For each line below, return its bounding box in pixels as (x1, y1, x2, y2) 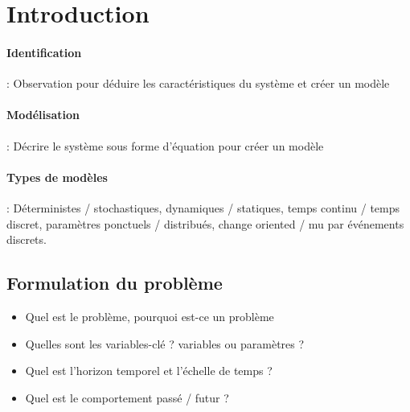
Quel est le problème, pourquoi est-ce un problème (25, 307, 274, 324)
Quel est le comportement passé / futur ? (25, 389, 229, 406)
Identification (6, 43, 82, 60)
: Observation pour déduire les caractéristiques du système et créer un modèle (6, 75, 390, 92)
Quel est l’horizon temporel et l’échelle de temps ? (25, 362, 273, 379)
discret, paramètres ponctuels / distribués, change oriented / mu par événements (6, 215, 404, 232)
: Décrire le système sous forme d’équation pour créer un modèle (6, 137, 324, 154)
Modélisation (6, 106, 80, 123)
